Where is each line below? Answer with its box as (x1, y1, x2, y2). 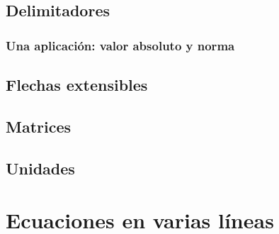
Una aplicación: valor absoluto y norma (6, 36, 235, 54)
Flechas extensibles (6, 74, 148, 96)
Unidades (6, 157, 75, 179)
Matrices (6, 115, 72, 137)
